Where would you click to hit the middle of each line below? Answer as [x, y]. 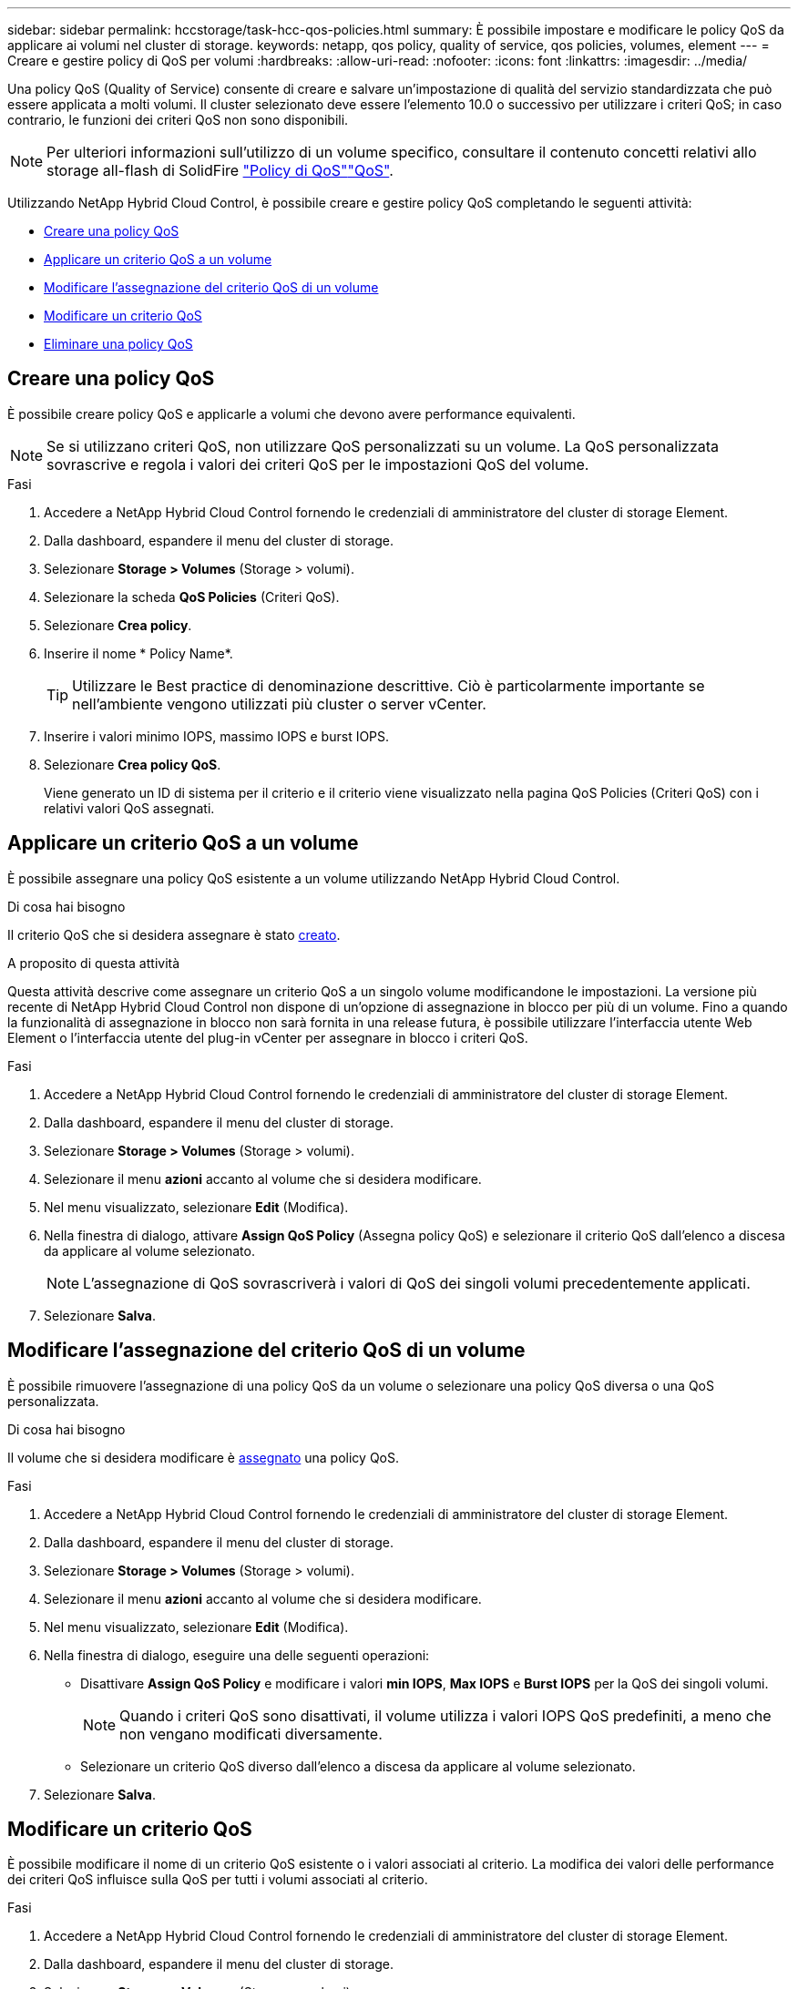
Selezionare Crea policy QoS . [133, 764]
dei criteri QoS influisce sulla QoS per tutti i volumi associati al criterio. [218, 1880]
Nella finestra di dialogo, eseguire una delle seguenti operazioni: [237, 1655]
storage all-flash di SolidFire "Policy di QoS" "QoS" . [220, 170]
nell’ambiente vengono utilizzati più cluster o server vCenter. [279, 704]
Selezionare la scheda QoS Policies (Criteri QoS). [192, 597]
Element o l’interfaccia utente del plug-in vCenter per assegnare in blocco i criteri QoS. [268, 1037]
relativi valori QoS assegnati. [129, 808]
